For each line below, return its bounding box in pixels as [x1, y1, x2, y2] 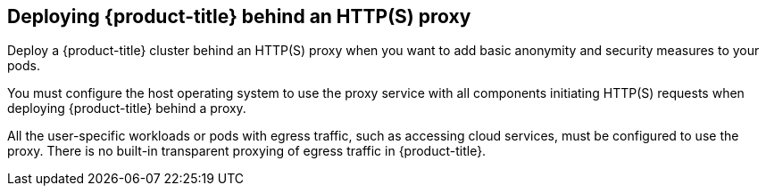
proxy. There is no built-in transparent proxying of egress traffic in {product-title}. [7, 143, 487, 159]
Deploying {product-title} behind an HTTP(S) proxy [7, 5, 471, 28]
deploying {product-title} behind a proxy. [7, 101, 246, 117]
